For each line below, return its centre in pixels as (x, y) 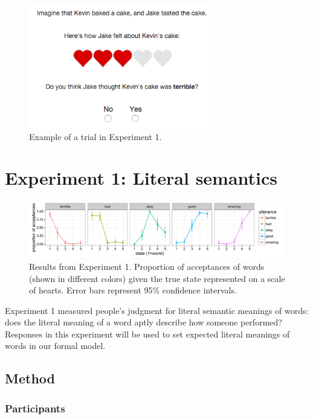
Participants (35, 408)
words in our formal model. (55, 346)
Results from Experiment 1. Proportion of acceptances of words (147, 266)
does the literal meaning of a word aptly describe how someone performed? (144, 322)
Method (30, 378)
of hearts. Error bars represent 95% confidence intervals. (133, 290)
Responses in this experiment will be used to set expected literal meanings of (147, 334)
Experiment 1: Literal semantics (141, 178)
